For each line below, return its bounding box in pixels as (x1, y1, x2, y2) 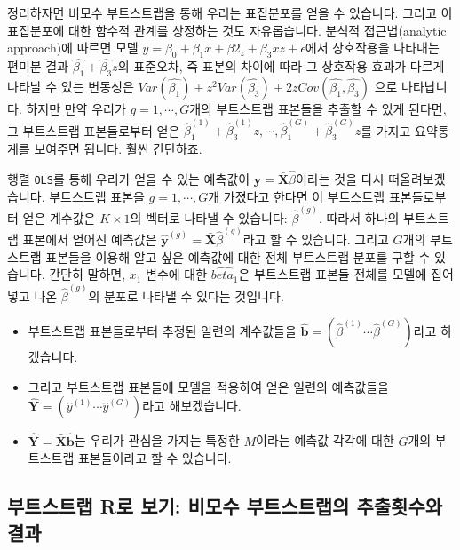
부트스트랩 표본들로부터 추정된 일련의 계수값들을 (28, 322, 297, 340)
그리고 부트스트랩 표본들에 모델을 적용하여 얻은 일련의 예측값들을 (28, 377, 389, 395)
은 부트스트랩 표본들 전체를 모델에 (238, 265, 427, 283)
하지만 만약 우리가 (26, 100, 126, 117)
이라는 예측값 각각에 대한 (256, 431, 394, 450)
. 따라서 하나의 (318, 208, 400, 227)
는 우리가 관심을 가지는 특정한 (74, 431, 240, 450)
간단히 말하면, (49, 265, 126, 283)
